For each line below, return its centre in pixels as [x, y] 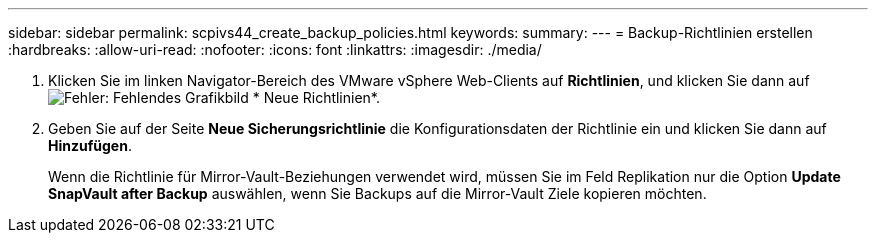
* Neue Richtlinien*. [316, 97]
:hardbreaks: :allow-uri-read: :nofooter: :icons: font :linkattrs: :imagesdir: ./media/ [275, 49]
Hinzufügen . [90, 145]
